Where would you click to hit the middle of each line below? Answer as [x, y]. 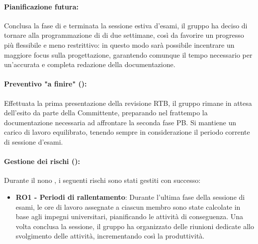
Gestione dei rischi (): [42, 161]
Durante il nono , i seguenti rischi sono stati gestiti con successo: [102, 180]
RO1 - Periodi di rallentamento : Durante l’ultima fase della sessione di [130, 197]
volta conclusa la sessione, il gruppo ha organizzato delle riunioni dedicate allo [135, 226]
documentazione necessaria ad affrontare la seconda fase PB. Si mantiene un [120, 122]
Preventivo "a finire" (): [45, 84]
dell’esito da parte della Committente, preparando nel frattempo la [106, 113]
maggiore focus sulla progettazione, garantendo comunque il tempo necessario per [128, 54]
